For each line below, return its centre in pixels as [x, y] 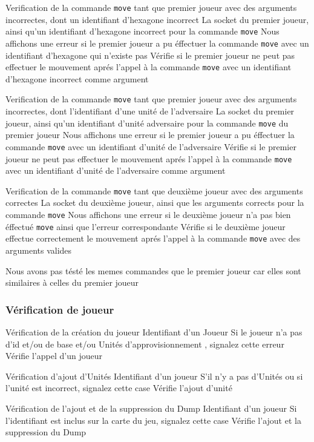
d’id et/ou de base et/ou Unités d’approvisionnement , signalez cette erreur [145, 344]
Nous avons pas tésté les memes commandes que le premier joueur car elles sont [153, 270]
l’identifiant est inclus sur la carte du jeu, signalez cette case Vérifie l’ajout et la [153, 420]
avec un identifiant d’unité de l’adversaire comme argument [116, 170]
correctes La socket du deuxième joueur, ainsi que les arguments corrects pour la [155, 203]
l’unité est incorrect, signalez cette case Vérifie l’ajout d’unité [119, 388]
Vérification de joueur [60, 309]
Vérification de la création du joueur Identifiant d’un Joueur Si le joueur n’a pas [154, 332]
